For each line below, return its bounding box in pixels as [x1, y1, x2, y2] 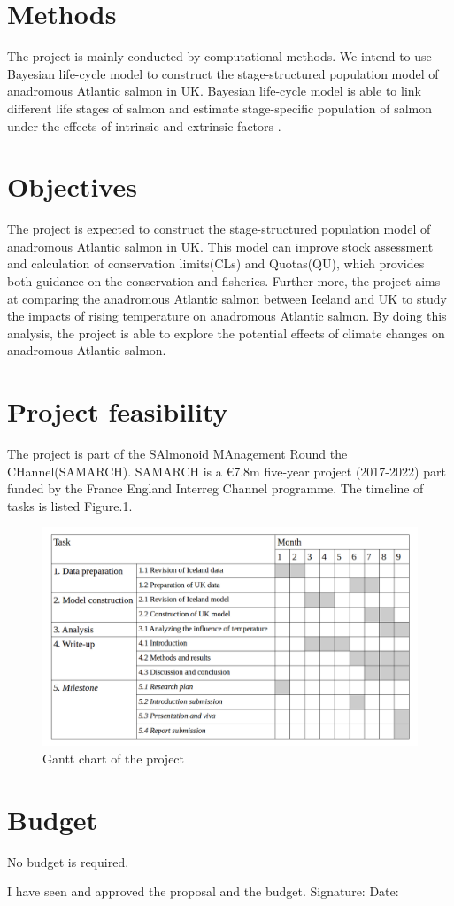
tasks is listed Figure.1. [7, 496, 133, 515]
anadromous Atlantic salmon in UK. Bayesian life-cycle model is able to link [7, 81, 421, 100]
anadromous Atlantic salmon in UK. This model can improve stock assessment [7, 236, 434, 255]
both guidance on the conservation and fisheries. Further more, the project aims [7, 272, 441, 290]
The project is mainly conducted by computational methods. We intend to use [7, 47, 432, 66]
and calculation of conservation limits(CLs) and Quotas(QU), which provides [7, 254, 425, 273]
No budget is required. [7, 852, 129, 871]
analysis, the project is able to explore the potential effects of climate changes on [7, 323, 445, 342]
